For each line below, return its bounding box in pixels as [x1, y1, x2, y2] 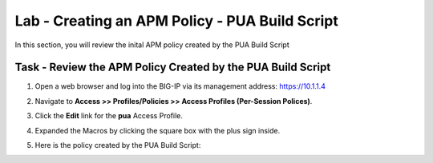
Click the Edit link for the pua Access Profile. [34, 111, 184, 121]
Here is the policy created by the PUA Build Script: [34, 141, 201, 150]
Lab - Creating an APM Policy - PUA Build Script [14, 12, 338, 30]
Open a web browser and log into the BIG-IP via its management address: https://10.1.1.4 [34, 81, 326, 91]
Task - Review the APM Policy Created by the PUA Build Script [14, 61, 331, 74]
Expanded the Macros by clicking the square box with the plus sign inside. [34, 125, 281, 135]
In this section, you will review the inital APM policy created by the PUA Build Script [14, 40, 289, 50]
